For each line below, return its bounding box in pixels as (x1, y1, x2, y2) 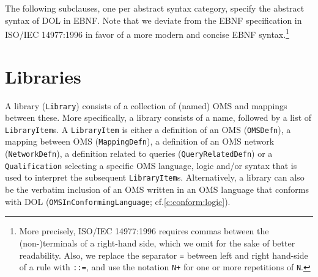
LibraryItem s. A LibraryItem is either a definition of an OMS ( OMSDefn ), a (5, 123, 291, 135)
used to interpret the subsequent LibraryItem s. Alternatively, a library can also (5, 171, 305, 184)
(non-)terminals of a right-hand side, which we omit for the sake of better (19, 236, 295, 249)
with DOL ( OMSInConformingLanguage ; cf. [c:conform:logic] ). (5, 195, 231, 207)
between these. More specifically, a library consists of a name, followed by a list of (5, 111, 312, 124)
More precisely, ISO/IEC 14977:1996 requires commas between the (19, 225, 269, 237)
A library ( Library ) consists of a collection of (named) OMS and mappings (5, 99, 287, 112)
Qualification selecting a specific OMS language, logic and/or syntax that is (5, 159, 297, 171)
